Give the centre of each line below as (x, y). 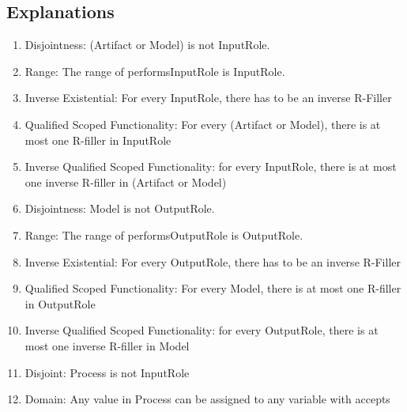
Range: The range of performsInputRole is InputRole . (155, 71)
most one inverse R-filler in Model (107, 345)
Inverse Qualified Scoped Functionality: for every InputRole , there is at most (211, 166)
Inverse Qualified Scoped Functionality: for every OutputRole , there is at (202, 330)
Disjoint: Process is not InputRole (107, 372)
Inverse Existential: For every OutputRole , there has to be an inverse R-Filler (213, 261)
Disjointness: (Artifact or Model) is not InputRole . (147, 45)
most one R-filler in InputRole (98, 140)
